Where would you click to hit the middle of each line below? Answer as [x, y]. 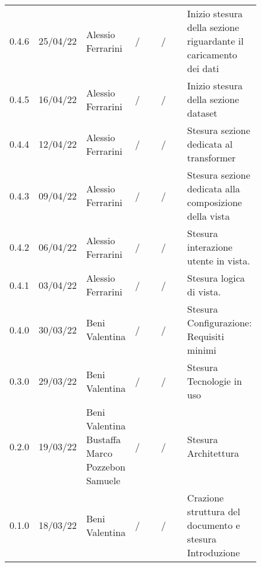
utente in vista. [218, 261]
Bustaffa [103, 439]
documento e [213, 525]
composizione [214, 202]
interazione [210, 247]
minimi [202, 350]
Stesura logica [216, 278]
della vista [208, 216]
